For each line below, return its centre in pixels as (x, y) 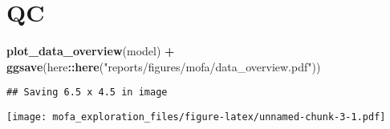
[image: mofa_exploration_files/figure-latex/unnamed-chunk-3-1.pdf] (196, 117)
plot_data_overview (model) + (91, 51)
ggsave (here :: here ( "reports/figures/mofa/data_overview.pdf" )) (164, 66)
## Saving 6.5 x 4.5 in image (87, 93)
